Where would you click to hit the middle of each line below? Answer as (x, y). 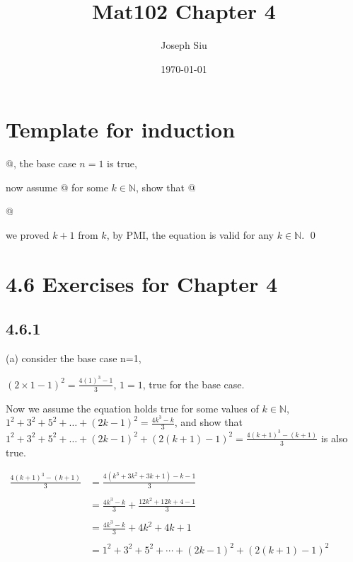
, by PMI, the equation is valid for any (190, 235)
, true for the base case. (193, 384)
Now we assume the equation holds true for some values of (132, 408)
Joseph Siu (184, 45)
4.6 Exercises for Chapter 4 (142, 283)
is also (334, 438)
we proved (28, 235)
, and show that (208, 422)
